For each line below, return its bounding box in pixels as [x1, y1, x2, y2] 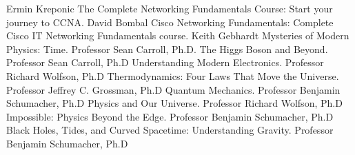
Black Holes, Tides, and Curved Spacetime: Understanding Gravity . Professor [6, 123, 334, 137]
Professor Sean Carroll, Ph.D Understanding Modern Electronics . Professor [6, 55, 324, 70]
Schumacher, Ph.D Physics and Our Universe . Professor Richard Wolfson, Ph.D [6, 96, 343, 110]
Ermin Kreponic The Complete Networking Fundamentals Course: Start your [6, 1, 333, 15]
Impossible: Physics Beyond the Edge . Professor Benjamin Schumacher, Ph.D [6, 109, 334, 123]
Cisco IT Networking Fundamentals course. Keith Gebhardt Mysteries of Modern [6, 28, 349, 43]
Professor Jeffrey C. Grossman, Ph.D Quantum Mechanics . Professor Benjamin [6, 82, 341, 96]
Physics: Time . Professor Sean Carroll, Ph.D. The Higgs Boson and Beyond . [6, 41, 328, 56]
